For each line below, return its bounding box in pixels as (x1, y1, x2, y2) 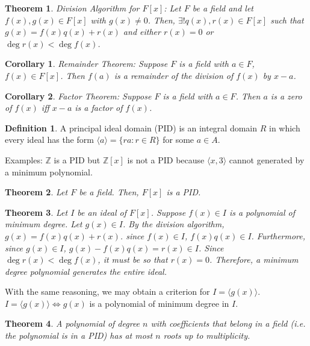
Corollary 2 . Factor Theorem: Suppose (5, 89, 152, 102)
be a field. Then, (79, 186, 139, 198)
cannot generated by (229, 153, 305, 166)
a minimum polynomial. (5, 165, 93, 178)
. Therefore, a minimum (209, 253, 299, 266)
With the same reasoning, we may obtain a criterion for (5, 285, 210, 298)
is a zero (270, 89, 302, 102)
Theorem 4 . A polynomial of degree (5, 317, 140, 330)
